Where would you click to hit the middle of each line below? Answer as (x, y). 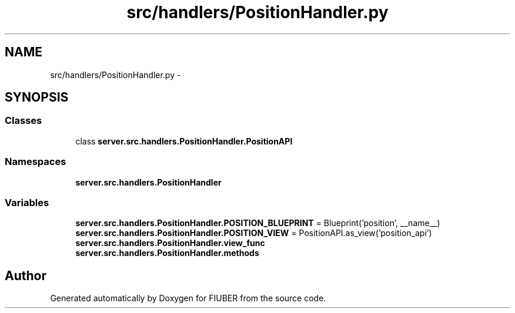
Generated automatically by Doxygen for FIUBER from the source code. (188, 298)
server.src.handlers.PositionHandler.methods (167, 253)
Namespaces (36, 162)
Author (26, 275)
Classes (24, 121)
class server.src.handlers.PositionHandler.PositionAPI (184, 141)
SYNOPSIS (37, 97)
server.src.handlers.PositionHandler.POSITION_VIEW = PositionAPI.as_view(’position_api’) (254, 233)
